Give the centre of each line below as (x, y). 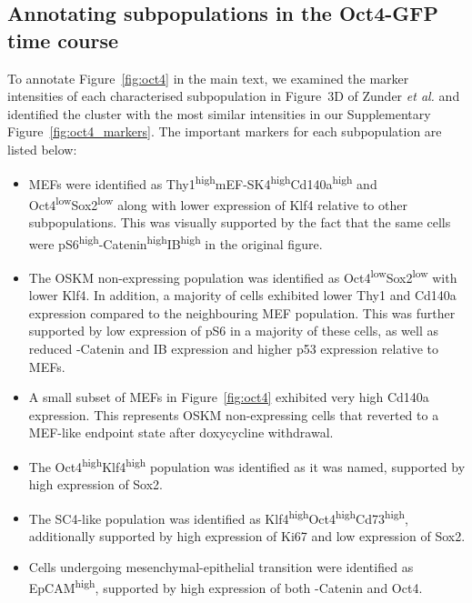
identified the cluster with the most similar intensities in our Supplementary (219, 113)
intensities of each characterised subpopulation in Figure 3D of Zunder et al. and (234, 96)
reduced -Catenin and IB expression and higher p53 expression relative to (234, 348)
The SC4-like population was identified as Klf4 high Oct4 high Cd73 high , (218, 517)
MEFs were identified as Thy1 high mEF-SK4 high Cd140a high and (203, 182)
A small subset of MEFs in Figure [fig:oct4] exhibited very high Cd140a (229, 397)
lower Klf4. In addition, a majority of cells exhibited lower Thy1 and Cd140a (242, 295)
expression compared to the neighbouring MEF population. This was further (242, 312)
